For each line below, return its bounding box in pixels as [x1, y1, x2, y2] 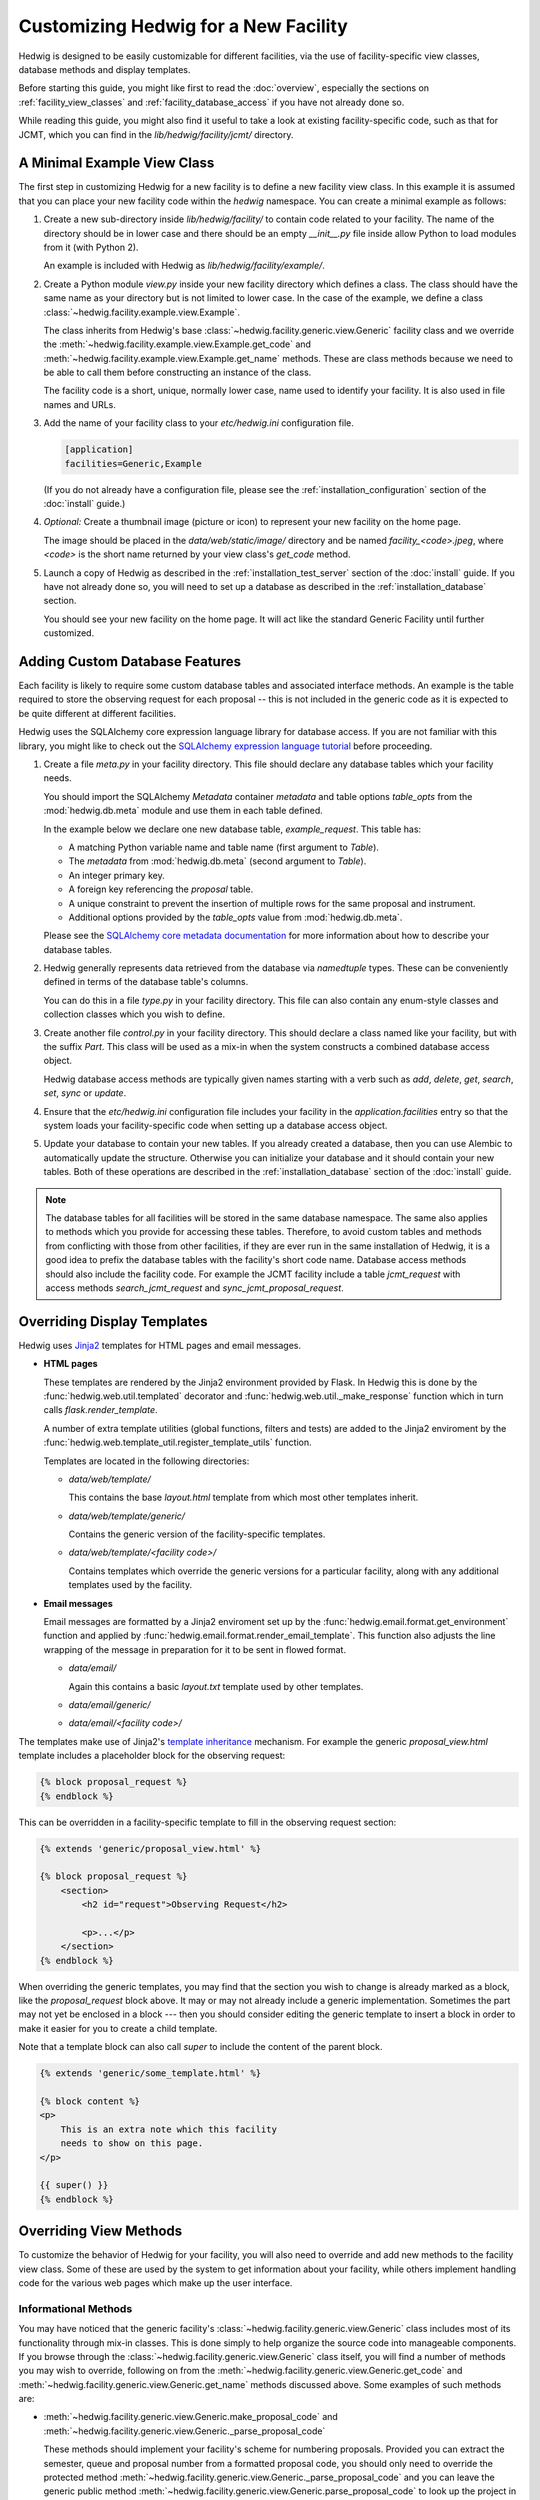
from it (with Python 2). [43, 241, 139, 253]
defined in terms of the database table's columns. [43, 976, 249, 988]
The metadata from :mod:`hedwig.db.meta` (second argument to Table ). [68, 855, 367, 867]
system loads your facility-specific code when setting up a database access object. [43, 1119, 388, 1131]
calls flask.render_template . [43, 1404, 159, 1416]
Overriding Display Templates [18, 1313, 209, 1330]
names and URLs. [43, 398, 117, 410]
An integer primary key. [68, 869, 165, 881]
